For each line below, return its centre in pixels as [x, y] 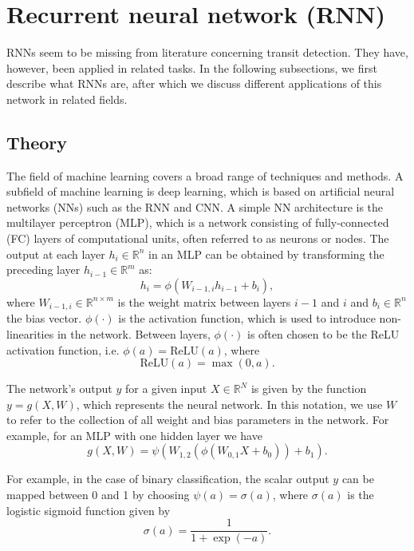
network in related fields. [67, 99]
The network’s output [59, 388]
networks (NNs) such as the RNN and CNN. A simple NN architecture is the [195, 206]
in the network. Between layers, [134, 333]
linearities [30, 333]
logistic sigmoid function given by [89, 510]
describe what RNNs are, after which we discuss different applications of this [194, 83]
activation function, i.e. [63, 349]
